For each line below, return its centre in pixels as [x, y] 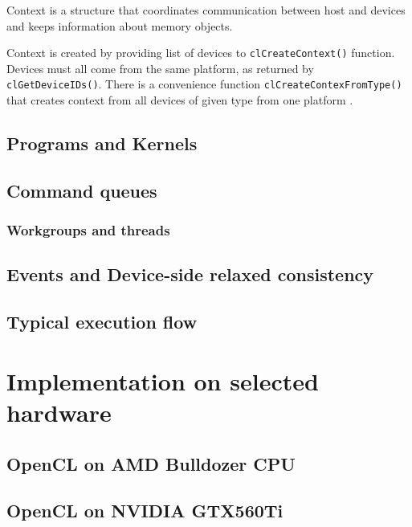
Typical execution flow [102, 322]
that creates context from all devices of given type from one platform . [180, 100]
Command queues [82, 190]
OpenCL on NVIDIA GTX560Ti [145, 511]
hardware [59, 413]
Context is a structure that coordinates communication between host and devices [206, 10]
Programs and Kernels [102, 143]
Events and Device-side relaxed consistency [190, 274]
